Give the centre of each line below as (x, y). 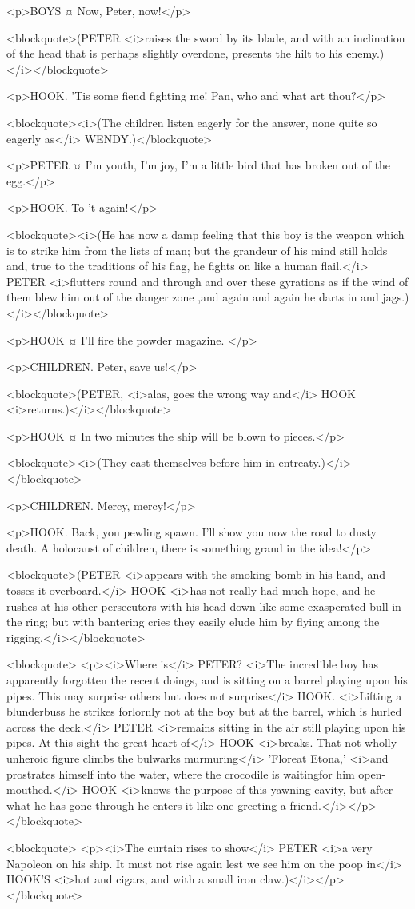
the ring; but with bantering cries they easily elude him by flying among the (193, 622)
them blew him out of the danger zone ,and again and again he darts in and (193, 297)
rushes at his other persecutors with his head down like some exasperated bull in (204, 606)
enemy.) (365, 53)
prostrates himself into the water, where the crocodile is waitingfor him (181, 773)
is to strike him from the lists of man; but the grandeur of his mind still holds (197, 250)
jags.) (396, 297)
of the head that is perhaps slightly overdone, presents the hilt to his (175, 53)
